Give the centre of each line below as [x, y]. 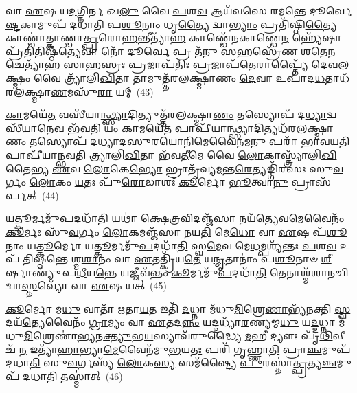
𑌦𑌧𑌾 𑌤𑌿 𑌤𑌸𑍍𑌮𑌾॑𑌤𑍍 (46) [73, 375]
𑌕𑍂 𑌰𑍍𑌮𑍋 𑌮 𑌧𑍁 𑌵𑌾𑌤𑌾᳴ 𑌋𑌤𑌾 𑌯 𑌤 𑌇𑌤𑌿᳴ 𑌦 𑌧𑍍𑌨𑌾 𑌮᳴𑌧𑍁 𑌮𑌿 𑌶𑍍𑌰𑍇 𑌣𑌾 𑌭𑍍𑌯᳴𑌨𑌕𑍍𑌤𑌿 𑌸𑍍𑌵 [178, 308]
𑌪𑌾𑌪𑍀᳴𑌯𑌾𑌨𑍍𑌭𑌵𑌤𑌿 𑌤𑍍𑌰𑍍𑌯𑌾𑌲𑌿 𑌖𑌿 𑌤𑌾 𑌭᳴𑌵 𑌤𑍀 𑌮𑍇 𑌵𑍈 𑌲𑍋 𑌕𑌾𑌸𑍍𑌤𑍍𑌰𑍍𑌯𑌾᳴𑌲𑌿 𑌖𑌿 [171, 154]
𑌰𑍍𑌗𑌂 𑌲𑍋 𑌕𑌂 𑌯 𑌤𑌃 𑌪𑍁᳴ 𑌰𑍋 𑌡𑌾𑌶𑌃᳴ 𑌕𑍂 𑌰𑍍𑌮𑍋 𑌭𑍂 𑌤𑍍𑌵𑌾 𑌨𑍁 [147, 182]
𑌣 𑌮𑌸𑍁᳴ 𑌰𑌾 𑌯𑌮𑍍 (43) [102, 91]
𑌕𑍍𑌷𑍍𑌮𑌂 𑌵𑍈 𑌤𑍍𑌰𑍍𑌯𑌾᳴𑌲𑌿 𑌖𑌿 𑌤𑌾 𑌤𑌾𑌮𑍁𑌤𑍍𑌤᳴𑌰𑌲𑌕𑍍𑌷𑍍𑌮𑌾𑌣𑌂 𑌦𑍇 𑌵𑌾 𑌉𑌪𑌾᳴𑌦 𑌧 [165, 77]
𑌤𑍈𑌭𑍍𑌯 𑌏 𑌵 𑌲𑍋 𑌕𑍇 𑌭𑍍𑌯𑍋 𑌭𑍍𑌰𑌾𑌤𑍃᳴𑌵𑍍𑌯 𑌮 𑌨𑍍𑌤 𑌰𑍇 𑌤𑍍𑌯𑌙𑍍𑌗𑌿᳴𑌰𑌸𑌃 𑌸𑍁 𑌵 [174, 168]
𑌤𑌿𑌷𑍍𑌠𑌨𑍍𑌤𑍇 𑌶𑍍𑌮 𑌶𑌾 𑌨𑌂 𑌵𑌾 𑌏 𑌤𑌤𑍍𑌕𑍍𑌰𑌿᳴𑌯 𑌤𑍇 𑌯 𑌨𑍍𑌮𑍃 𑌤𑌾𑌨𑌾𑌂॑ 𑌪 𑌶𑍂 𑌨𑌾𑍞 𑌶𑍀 [177, 259]
